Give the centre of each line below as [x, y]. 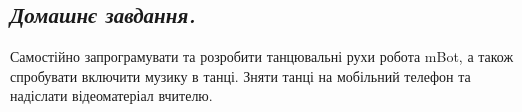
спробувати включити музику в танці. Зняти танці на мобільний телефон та [240, 75]
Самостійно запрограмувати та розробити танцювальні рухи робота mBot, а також [262, 56]
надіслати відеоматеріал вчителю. [111, 95]
